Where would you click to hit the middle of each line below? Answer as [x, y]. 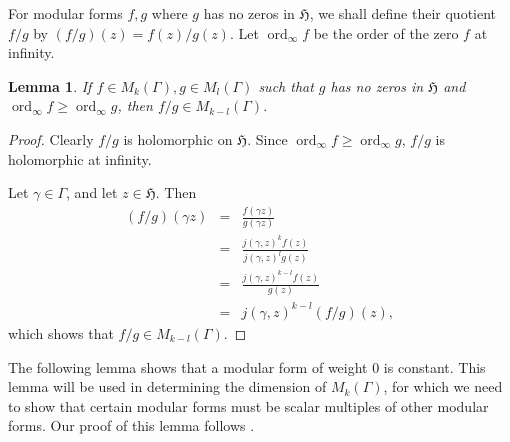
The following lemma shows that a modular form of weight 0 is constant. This [247, 366]
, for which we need [443, 386]
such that [286, 85]
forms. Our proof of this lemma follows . [131, 425]
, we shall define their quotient [403, 13]
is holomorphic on [178, 138]
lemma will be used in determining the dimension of [167, 386]
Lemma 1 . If [50, 85]
